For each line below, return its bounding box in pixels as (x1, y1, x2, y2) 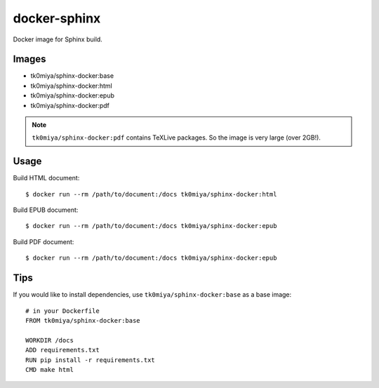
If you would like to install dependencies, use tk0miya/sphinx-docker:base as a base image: (13, 290, 292, 299)
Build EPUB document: (13, 206, 79, 214)
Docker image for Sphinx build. (13, 35, 103, 44)
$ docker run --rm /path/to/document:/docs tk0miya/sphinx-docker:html (25, 190, 277, 198)
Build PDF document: (13, 237, 74, 246)
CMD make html (25, 366, 74, 373)
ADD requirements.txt (25, 346, 100, 354)
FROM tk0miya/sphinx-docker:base (25, 316, 140, 324)
